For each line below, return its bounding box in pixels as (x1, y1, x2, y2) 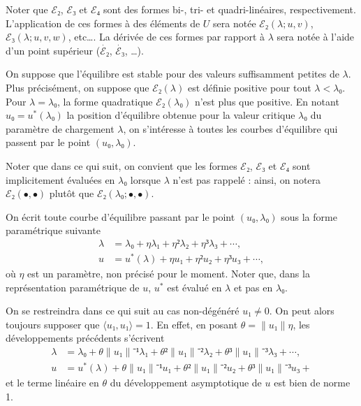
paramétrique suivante (6, 223, 101, 238)
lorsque (130, 172, 161, 187)
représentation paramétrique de (6, 280, 140, 294)
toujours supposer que (6, 317, 100, 331)
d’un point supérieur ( (6, 43, 101, 57)
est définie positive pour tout (187, 80, 311, 94)
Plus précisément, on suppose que (6, 80, 149, 94)
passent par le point (6, 135, 91, 150)
